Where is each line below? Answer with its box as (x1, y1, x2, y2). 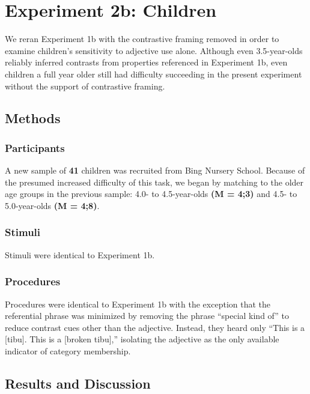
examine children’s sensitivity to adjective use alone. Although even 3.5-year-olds (5, 44, 303, 56)
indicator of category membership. (5, 344, 131, 357)
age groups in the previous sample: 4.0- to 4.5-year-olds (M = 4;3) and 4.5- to (5, 187, 297, 200)
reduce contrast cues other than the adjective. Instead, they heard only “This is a (5, 321, 305, 333)
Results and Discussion (5, 374, 151, 392)
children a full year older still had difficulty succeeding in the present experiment (5, 67, 302, 80)
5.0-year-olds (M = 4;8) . (5, 199, 100, 211)
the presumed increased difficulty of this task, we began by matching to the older (5, 175, 304, 188)
